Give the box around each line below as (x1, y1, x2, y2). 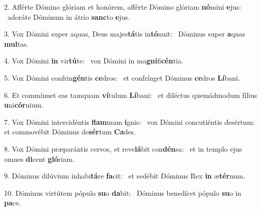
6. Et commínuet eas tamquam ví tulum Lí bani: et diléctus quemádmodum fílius (4, 89, 257, 100)
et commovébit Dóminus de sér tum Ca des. (4, 126, 136, 137)
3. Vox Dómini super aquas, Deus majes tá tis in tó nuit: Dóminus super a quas (4, 28, 245, 39)
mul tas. (4, 38, 29, 49)
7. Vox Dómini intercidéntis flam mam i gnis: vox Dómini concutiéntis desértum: (4, 116, 255, 127)
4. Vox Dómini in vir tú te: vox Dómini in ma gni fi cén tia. (4, 55, 183, 66)
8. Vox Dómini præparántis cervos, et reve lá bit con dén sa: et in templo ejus (4, 143, 242, 154)
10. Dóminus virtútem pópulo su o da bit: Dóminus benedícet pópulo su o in (4, 187, 242, 198)
